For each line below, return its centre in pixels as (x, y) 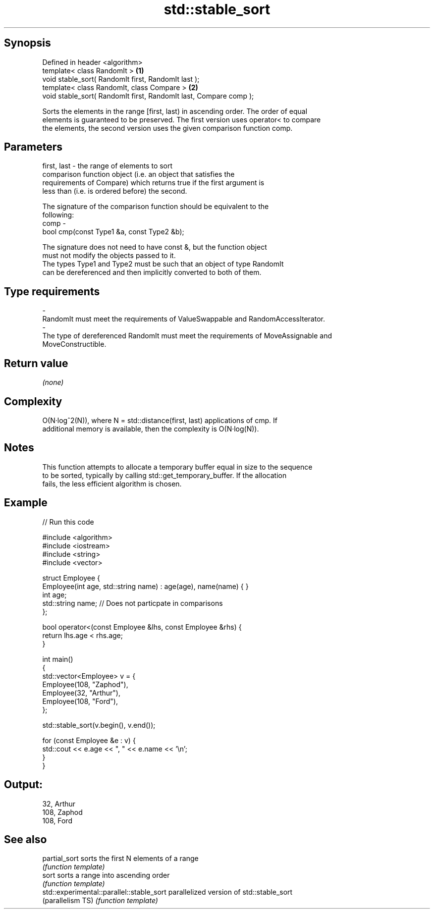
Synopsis (27, 43)
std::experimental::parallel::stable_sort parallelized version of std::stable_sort (167, 892)
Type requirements (52, 291)
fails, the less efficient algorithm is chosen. (112, 483)
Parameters (33, 147)
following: (58, 215)
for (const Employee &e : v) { (89, 740)
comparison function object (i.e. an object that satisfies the (138, 174)
